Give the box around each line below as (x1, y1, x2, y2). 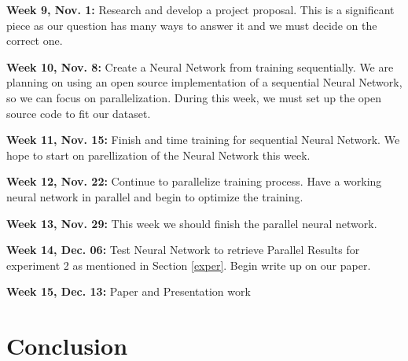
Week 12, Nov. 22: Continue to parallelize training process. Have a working (6, 173, 382, 190)
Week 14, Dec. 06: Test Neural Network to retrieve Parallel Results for (6, 241, 360, 258)
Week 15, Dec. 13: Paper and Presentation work (6, 283, 251, 300)
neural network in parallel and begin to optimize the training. (6, 188, 303, 204)
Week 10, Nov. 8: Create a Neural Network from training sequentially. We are (6, 58, 394, 75)
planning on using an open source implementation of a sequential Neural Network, (6, 74, 402, 90)
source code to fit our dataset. (6, 105, 151, 121)
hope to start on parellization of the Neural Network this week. (6, 146, 311, 163)
